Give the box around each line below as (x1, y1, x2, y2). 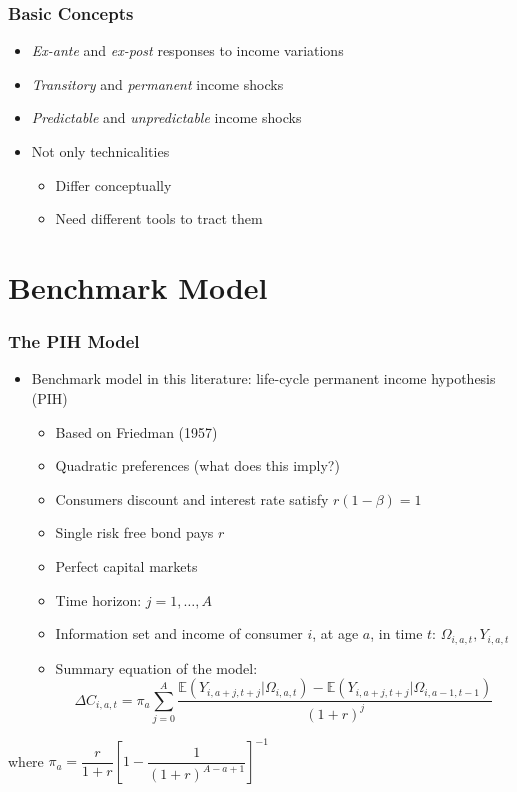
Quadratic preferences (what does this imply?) (55, 455, 340, 476)
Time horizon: (55, 589, 142, 610)
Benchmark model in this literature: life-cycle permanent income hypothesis (31, 368, 496, 389)
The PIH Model (8, 329, 140, 354)
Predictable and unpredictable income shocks (31, 107, 302, 128)
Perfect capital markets (55, 555, 198, 576)
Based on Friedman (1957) (55, 421, 218, 442)
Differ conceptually (55, 174, 172, 195)
